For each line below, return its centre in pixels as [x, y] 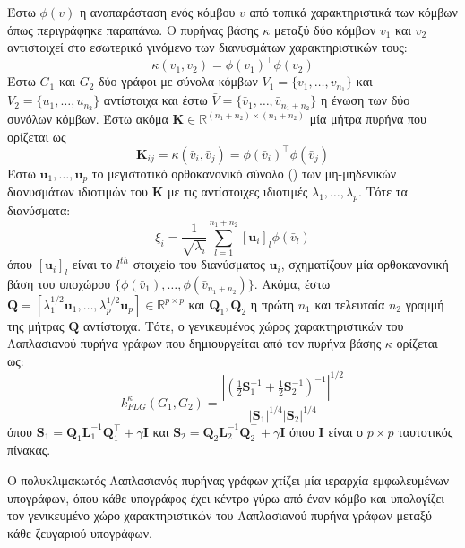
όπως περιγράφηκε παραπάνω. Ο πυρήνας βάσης [133, 29]
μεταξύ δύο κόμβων [325, 29]
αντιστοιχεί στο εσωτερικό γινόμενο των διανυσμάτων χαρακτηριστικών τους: [207, 47]
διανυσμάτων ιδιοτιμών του [77, 191]
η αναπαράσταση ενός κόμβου [157, 12]
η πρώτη [272, 304]
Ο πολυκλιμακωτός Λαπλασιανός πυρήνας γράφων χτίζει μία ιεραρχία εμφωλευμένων [228, 479]
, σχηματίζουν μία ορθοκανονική [365, 264]
